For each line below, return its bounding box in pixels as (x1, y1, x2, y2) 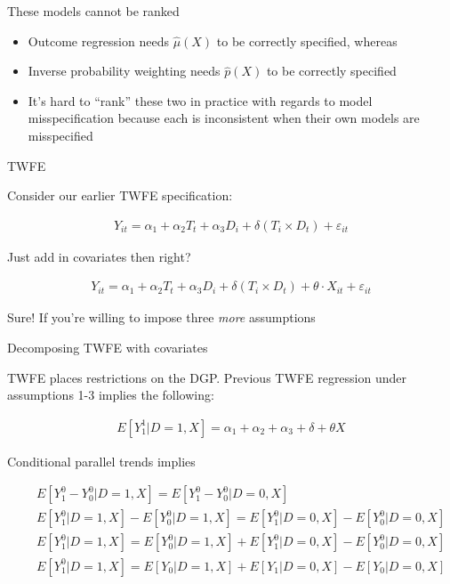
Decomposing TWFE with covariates (7, 338, 208, 356)
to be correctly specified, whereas (216, 31, 398, 50)
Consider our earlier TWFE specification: (7, 186, 233, 205)
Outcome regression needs (28, 31, 169, 50)
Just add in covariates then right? (7, 247, 191, 265)
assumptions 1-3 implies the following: (7, 385, 214, 404)
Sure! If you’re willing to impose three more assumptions (7, 308, 316, 327)
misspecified (28, 126, 93, 144)
